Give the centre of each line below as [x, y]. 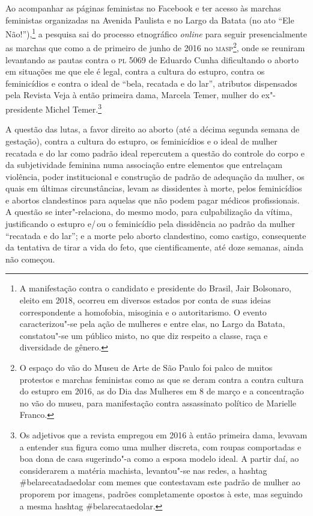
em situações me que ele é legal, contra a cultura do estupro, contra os [135, 71]
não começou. [30, 259]
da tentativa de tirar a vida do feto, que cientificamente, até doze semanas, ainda [155, 247]
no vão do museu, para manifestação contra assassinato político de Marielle [158, 403]
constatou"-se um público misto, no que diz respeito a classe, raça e [144, 335]
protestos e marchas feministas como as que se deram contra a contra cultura [162, 379]
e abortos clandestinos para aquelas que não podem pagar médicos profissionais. [153, 200]
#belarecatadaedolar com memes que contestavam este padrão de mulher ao [160, 482]
